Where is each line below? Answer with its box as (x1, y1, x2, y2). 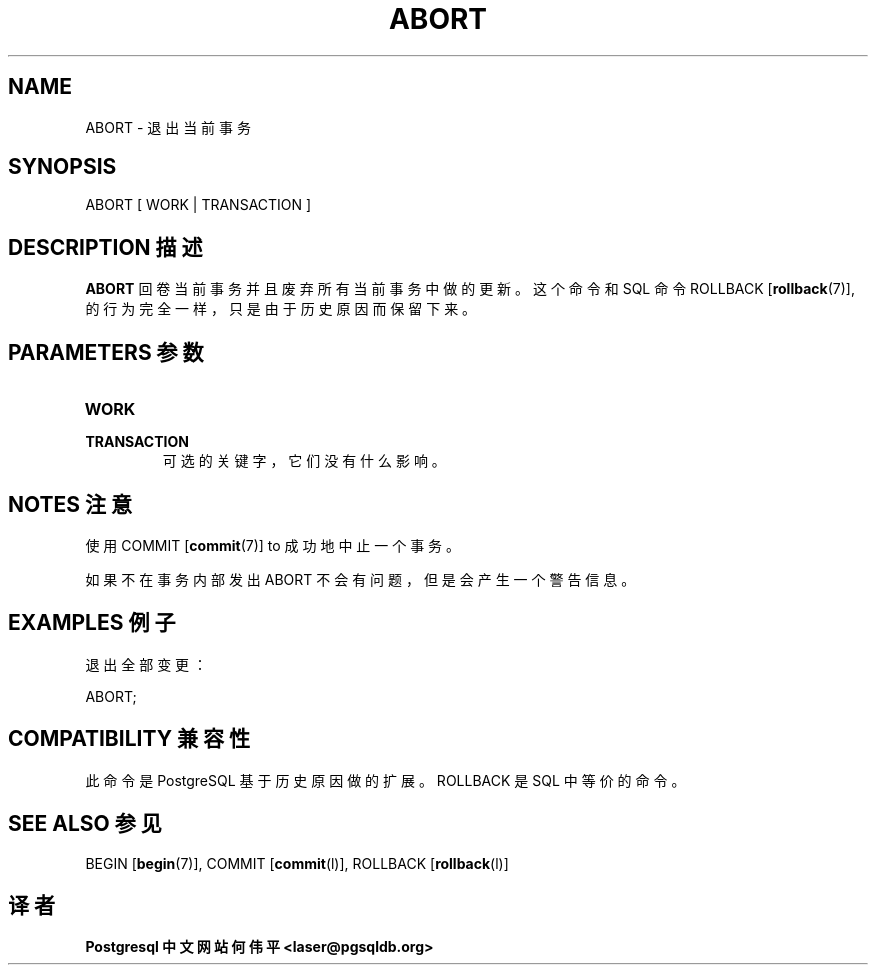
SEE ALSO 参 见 (8, 811, 162, 837)
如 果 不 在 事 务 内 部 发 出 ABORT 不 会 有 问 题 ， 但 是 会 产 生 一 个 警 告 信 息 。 (85, 570, 636, 588)
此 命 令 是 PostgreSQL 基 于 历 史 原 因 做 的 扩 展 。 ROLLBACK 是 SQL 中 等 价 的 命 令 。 (85, 771, 686, 789)
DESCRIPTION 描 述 (8, 234, 203, 260)
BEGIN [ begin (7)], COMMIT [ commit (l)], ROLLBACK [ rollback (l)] (85, 854, 509, 872)
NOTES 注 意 (8, 491, 132, 517)
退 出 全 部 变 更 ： (85, 655, 208, 673)
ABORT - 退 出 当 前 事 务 (85, 118, 251, 136)
